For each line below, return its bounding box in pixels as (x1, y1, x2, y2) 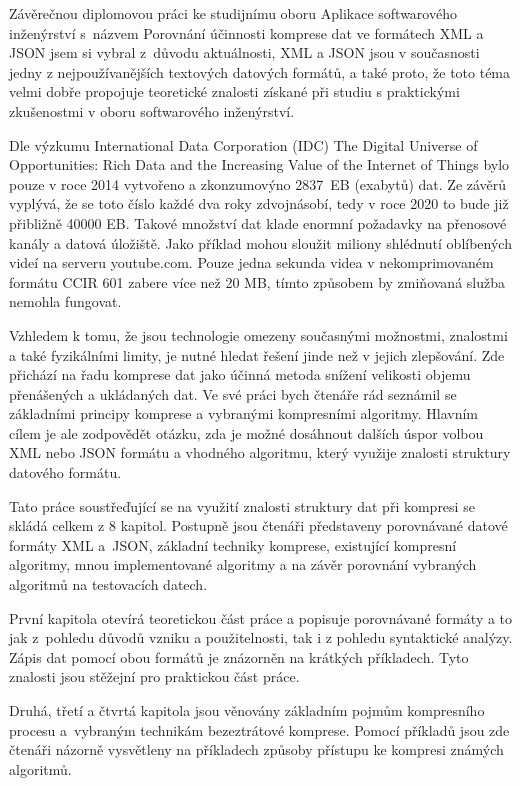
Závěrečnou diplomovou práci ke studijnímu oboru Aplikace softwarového (9, 3, 457, 23)
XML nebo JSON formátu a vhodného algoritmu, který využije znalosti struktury (9, 442, 511, 463)
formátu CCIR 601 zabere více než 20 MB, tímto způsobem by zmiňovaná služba (9, 271, 506, 292)
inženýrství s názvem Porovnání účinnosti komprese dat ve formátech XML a (9, 22, 484, 43)
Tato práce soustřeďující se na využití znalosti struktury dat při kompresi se (9, 495, 475, 516)
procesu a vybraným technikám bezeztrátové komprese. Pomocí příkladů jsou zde (9, 719, 510, 740)
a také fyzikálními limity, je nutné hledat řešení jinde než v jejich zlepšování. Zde (9, 344, 505, 365)
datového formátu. (9, 462, 122, 483)
